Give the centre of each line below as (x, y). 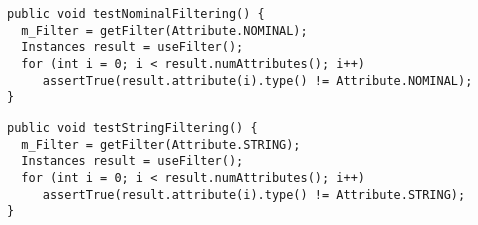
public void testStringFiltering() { (132, 127)
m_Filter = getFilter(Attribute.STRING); (161, 144)
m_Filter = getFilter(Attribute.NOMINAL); (164, 30)
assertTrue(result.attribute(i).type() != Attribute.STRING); (254, 194)
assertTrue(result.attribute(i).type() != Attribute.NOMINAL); (257, 80)
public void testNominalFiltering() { (136, 14)
